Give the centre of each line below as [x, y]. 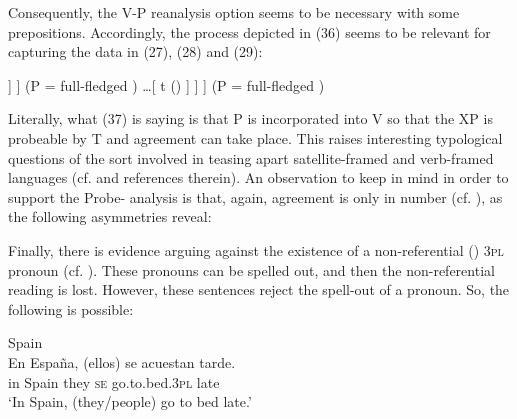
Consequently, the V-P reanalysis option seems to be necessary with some [234, 12]
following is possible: [71, 308]
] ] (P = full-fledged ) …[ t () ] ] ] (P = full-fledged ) [166, 84]
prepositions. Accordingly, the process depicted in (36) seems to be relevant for [249, 31]
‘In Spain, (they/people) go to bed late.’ [130, 401]
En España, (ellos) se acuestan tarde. [122, 361]
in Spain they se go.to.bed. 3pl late [114, 381]
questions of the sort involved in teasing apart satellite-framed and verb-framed [251, 157]
